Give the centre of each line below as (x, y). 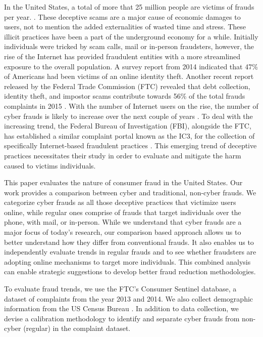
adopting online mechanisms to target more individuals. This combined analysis (127, 261)
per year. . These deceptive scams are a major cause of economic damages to (122, 16)
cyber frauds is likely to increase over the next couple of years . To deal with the (128, 116)
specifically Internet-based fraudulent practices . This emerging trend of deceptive (130, 145)
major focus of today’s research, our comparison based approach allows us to (123, 232)
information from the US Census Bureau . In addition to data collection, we (121, 308)
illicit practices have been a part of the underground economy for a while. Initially (131, 36)
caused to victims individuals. (50, 165)
